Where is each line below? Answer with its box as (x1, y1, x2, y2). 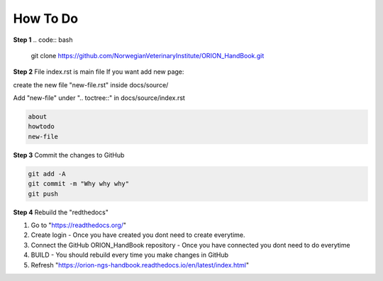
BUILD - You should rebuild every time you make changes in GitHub (30, 250, 229, 259)
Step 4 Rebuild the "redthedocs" (13, 208, 109, 216)
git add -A (28, 170, 66, 177)
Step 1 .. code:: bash (13, 35, 73, 44)
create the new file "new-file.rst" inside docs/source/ (13, 80, 169, 89)
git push (28, 189, 59, 198)
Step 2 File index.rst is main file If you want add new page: (13, 67, 184, 76)
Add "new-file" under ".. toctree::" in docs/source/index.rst (13, 94, 186, 102)
